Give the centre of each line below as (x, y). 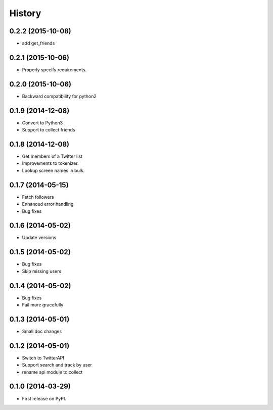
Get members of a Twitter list (52, 156)
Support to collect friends (49, 130)
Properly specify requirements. (54, 70)
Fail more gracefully (43, 305)
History (25, 13)
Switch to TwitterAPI (43, 358)
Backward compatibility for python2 (59, 96)
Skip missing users (42, 271)
